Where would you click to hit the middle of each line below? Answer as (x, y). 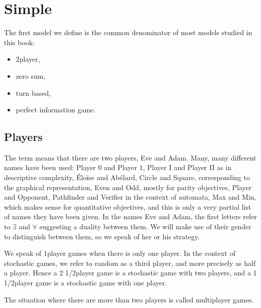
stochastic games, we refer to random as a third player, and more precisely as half (130, 263)
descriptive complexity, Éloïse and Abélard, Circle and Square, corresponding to (127, 177)
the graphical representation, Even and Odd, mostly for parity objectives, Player (128, 187)
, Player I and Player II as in (187, 167)
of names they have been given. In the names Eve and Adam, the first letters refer (130, 216)
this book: (20, 42)
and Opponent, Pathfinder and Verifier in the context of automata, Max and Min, (130, 197)
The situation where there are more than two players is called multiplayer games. (129, 299)
